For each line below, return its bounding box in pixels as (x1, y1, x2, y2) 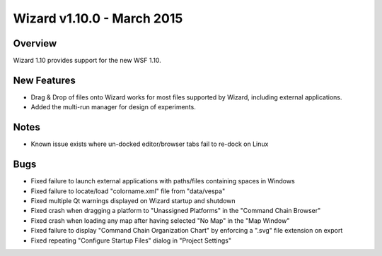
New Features (13, 74, 76, 86)
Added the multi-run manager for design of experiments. (30, 103, 196, 111)
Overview (13, 37, 57, 49)
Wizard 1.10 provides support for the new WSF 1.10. (13, 56, 162, 65)
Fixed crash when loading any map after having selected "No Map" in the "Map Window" (30, 216, 290, 225)
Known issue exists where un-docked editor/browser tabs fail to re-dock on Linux (30, 140, 269, 148)
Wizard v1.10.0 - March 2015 (13, 11, 183, 26)
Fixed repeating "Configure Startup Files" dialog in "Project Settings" (30, 236, 231, 245)
